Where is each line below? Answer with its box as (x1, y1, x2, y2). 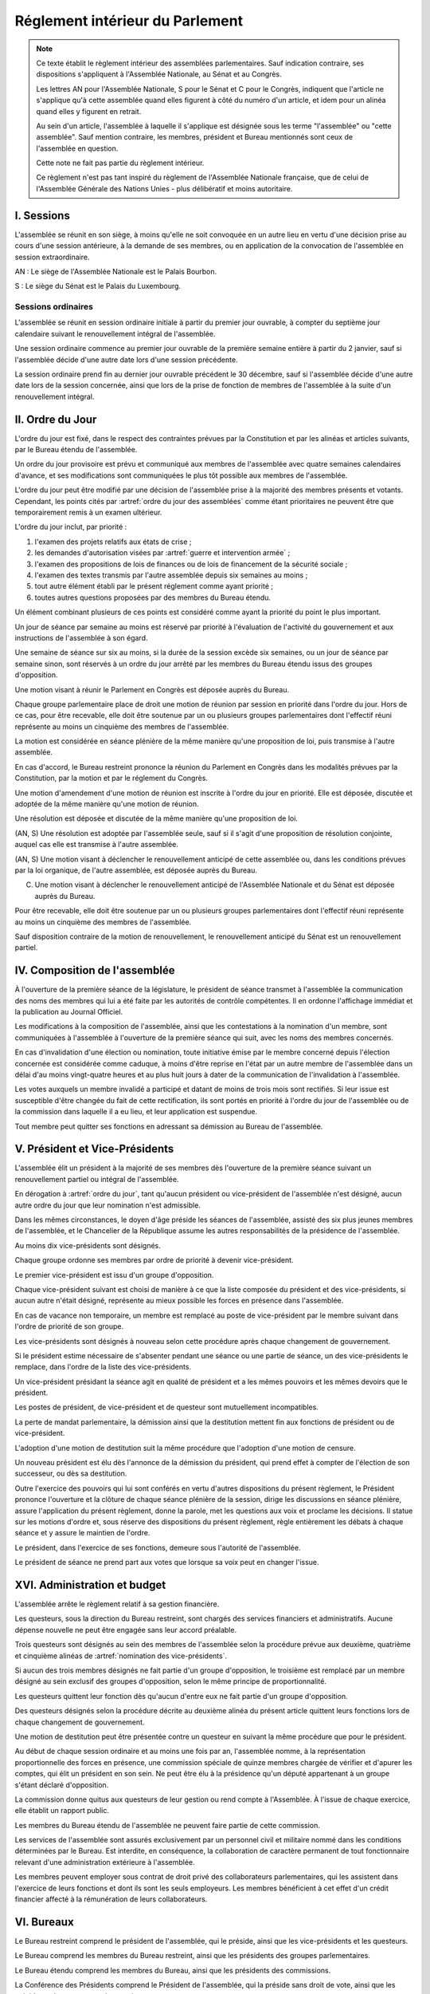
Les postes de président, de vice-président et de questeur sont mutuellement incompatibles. (14, 1402, 319, 1412)
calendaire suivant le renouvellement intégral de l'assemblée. (14, 329, 216, 338)
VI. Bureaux (14, 1915, 75, 1929)
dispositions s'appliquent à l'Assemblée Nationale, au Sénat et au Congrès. (36, 69, 282, 79)
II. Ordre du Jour (14, 412, 97, 426)
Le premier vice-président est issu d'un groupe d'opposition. (14, 1270, 214, 1279)
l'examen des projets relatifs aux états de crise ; (34, 537, 192, 546)
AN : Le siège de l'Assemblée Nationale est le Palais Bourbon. (14, 266, 217, 276)
